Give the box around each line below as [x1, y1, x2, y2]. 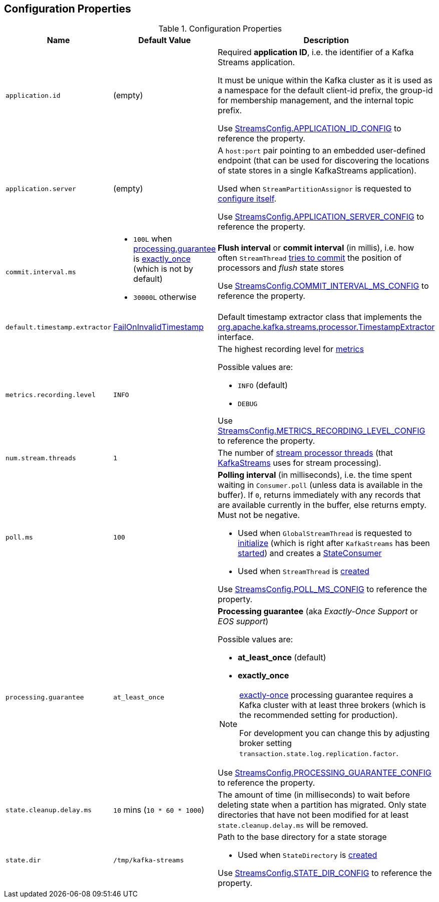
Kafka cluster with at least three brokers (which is [239, 700, 426, 710]
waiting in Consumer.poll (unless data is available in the [218, 480, 423, 490]
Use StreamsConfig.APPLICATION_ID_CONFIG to [218, 123, 401, 134]
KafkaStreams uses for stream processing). [218, 458, 381, 468]
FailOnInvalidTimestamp [113, 322, 204, 332]
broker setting [239, 738, 292, 749]
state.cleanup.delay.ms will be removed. [218, 820, 368, 830]
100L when [133, 234, 172, 244]
